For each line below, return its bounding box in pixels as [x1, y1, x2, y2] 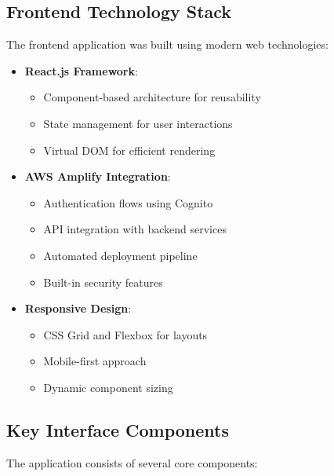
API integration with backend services [43, 221, 227, 237]
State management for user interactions [43, 115, 233, 131]
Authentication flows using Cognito [43, 194, 213, 211]
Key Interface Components [6, 417, 230, 441]
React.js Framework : [24, 62, 138, 79]
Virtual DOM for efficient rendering [43, 141, 216, 158]
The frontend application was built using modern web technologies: [6, 36, 329, 53]
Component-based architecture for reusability [43, 89, 261, 105]
